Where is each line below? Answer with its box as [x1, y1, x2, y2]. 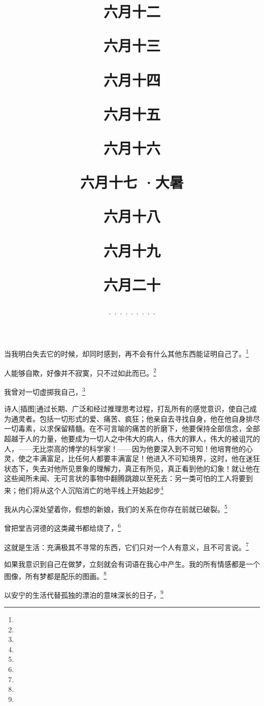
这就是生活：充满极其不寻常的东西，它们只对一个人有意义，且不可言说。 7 [4, 540, 249, 552]
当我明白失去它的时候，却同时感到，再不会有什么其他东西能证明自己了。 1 [4, 347, 249, 359]
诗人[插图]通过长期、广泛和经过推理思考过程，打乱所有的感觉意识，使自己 [4, 403, 250, 414]
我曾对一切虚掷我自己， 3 [4, 384, 85, 397]
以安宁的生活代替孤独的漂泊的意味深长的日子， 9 [4, 588, 163, 600]
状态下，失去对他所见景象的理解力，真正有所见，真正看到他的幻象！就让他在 [4, 463, 260, 473]
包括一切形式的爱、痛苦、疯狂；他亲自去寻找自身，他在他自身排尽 [39, 413, 260, 424]
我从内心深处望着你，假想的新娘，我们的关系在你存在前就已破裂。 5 [4, 502, 227, 514]
